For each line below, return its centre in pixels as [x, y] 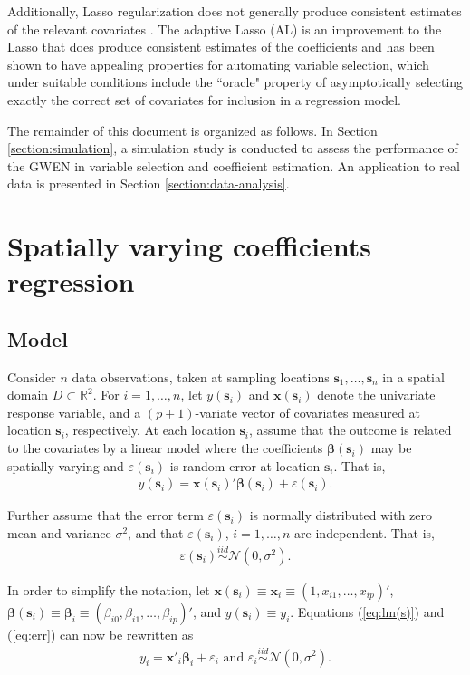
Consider [32, 376]
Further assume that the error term [106, 515]
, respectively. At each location [150, 430]
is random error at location [245, 465]
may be [391, 448]
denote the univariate [376, 395]
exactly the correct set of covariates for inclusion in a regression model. [204, 99]
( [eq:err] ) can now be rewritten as [101, 634]
